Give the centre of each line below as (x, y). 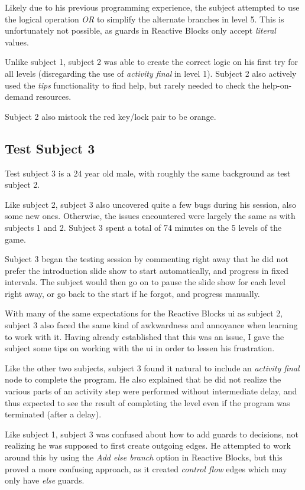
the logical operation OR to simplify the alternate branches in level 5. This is (145, 19)
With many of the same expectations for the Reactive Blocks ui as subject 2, (144, 313)
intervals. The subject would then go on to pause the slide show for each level (145, 282)
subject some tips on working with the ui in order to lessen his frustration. (140, 348)
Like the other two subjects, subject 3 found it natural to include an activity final (152, 367)
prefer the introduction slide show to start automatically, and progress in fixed (147, 270)
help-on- (277, 85)
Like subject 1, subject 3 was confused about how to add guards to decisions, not (152, 434)
